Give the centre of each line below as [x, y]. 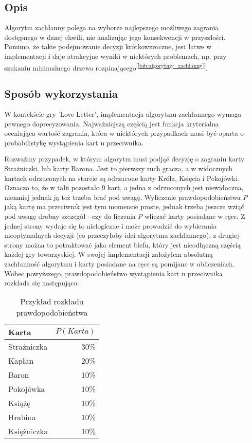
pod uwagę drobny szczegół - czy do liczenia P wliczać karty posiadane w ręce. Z [125, 216]
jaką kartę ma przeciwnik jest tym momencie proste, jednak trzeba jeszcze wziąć [124, 206]
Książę [19, 403]
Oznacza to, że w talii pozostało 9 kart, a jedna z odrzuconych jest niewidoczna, [124, 187]
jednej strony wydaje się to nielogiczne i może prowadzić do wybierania [110, 225]
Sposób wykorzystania [61, 94]
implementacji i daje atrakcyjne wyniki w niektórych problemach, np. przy [116, 56]
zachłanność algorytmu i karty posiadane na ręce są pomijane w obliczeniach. [120, 263]
